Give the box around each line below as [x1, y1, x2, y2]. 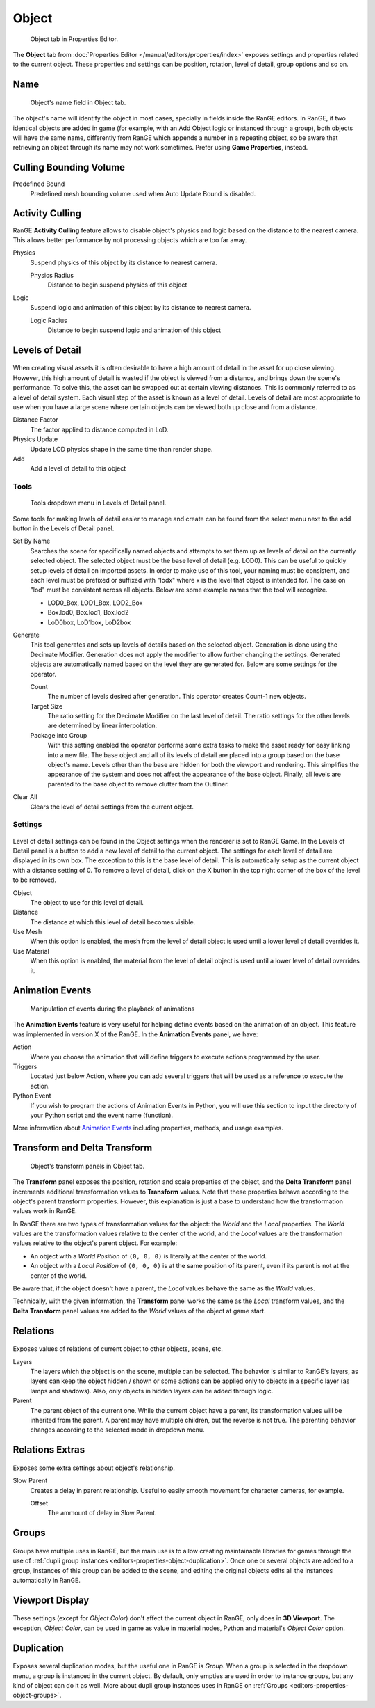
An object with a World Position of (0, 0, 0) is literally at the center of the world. [30, 1251, 267, 1260]
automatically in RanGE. [12, 1576, 81, 1584]
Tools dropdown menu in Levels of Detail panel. [30, 498, 167, 507]
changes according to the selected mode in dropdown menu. [30, 1425, 205, 1434]
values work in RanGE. [12, 1207, 78, 1215]
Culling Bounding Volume [12, 161, 125, 173]
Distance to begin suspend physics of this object [47, 280, 187, 289]
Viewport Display [12, 1594, 90, 1606]
